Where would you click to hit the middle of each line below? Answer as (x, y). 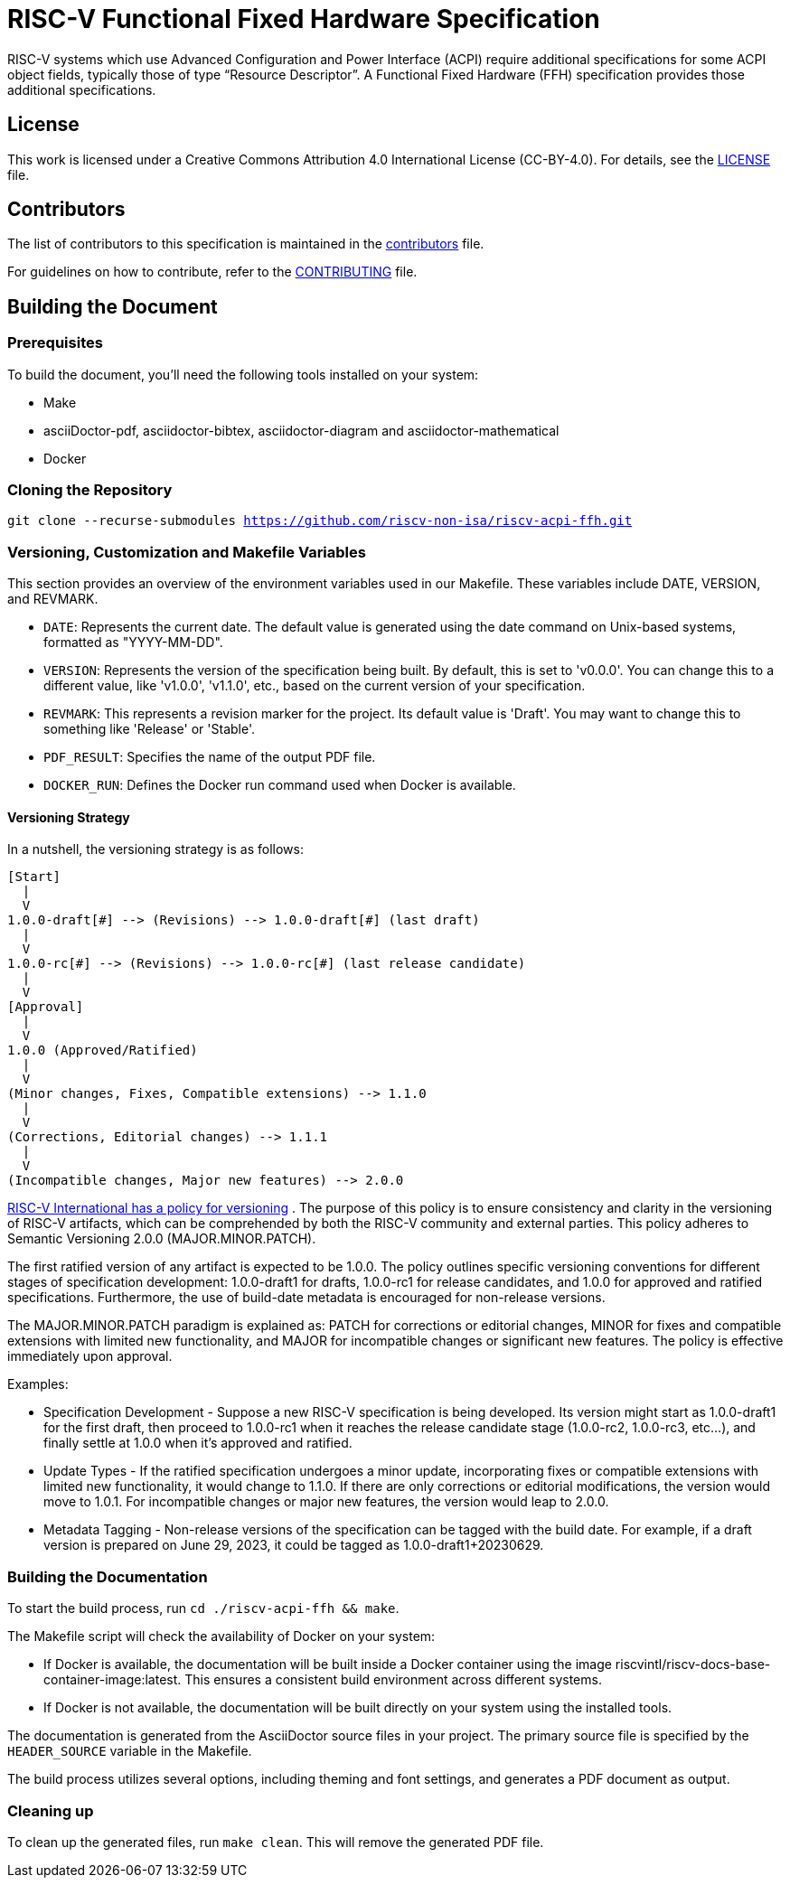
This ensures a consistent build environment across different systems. (393, 1680)
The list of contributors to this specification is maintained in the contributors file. (246, 244)
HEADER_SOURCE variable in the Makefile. (130, 1751)
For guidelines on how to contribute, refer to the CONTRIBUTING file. (212, 272)
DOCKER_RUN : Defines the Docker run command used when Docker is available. (280, 785)
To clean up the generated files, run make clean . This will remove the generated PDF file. (276, 1842)
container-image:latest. (113, 1680)
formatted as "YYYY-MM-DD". (133, 642)
